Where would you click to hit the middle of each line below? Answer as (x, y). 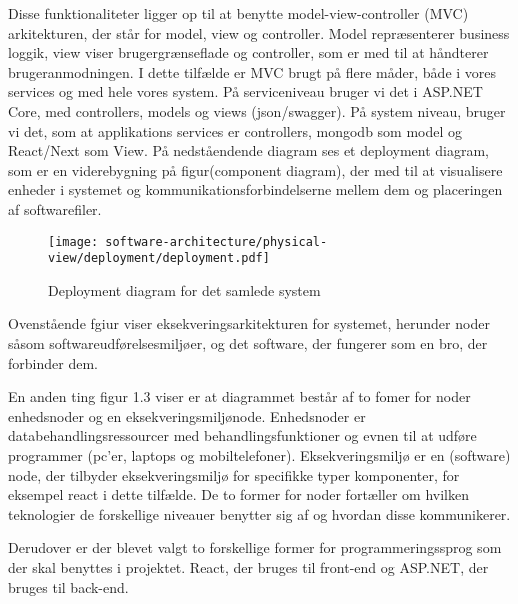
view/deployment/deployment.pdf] (159, 258)
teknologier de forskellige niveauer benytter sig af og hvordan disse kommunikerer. (259, 513)
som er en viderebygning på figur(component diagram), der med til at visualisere (255, 169)
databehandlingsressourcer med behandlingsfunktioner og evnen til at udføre (242, 435)
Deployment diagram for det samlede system (184, 289)
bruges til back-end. (68, 586)
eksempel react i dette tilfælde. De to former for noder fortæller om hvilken (238, 494)
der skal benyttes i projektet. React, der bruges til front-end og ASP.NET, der (248, 566)
